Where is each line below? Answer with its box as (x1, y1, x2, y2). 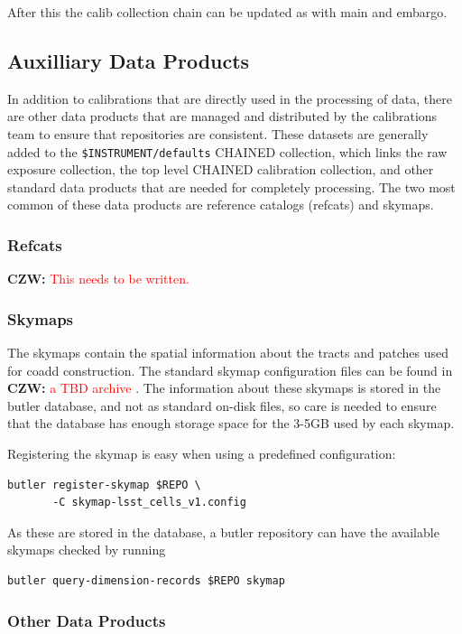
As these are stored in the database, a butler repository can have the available (7, 522, 439, 541)
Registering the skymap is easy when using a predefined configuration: (7, 444, 396, 463)
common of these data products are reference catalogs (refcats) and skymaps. (7, 195, 434, 214)
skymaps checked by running (7, 540, 166, 559)
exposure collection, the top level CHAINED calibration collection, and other (7, 160, 434, 179)
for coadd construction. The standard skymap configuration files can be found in (7, 360, 453, 379)
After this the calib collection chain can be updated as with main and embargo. (7, 3, 448, 21)
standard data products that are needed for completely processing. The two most (7, 177, 456, 196)
